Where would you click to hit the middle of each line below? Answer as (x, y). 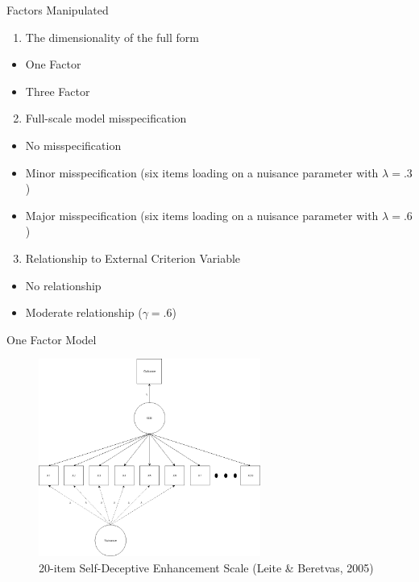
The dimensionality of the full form (112, 37)
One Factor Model (52, 339)
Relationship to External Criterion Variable (133, 258)
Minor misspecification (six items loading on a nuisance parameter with (202, 172)
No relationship (63, 285)
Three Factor (58, 91)
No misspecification (73, 145)
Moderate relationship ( (84, 312)
